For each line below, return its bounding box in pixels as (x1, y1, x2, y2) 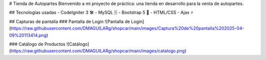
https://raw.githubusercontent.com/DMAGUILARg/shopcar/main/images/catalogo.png (10, 48, 185, 54)
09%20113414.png (9, 32, 47, 38)
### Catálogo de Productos (9, 41, 66, 47)
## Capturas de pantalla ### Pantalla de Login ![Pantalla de (9, 19, 131, 24)
